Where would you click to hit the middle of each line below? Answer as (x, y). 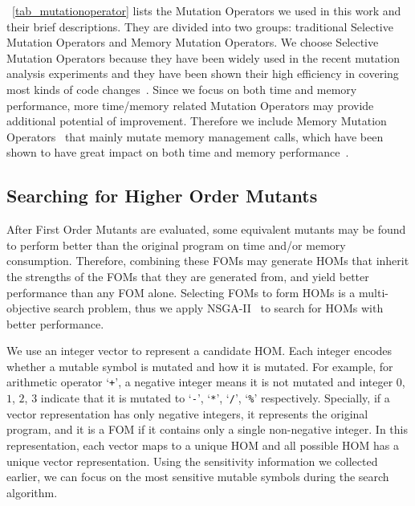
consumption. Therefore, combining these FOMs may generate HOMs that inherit (208, 261)
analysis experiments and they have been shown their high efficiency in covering (203, 73)
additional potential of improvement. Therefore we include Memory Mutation (197, 121)
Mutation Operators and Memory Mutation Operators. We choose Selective (193, 42)
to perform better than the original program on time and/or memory (176, 245)
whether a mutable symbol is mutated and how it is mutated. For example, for (200, 366)
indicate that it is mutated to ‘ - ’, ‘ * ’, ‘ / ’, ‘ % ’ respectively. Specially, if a (215, 398)
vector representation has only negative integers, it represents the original (187, 413)
